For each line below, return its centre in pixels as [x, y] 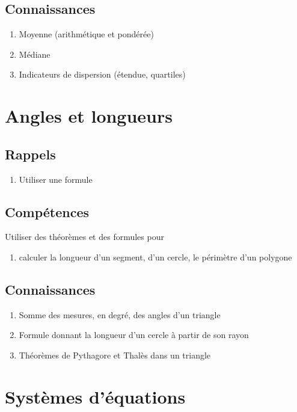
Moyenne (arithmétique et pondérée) [86, 34]
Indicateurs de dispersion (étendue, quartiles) [102, 74]
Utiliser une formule [56, 179]
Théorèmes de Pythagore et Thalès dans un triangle [115, 355]
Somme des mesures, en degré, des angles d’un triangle [120, 314]
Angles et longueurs [89, 116]
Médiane [35, 54]
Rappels [30, 154]
